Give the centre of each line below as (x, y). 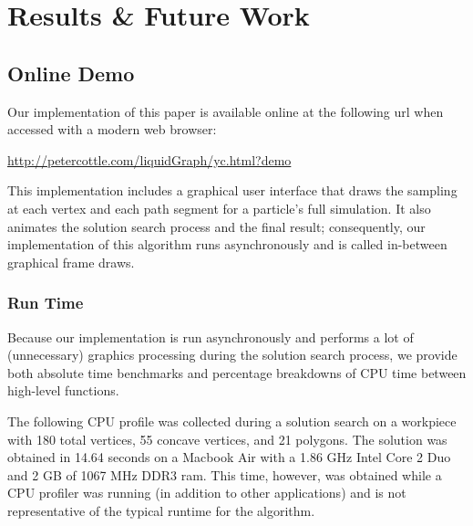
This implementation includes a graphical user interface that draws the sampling (232, 190)
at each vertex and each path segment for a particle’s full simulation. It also (219, 208)
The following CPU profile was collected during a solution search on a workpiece (232, 421)
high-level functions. (63, 390)
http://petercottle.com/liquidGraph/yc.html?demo (149, 159)
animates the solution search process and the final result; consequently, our (216, 226)
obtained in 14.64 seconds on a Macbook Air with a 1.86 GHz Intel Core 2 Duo (229, 457)
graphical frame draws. (71, 262)
